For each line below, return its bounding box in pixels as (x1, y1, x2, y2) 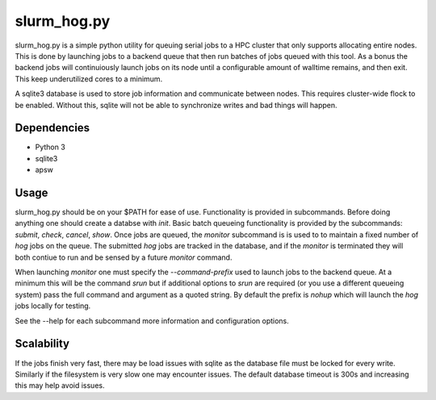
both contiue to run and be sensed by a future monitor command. (15, 252, 233, 262)
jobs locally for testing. (15, 301, 91, 310)
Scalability (15, 337, 70, 351)
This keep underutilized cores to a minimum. (15, 73, 163, 84)
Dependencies (15, 121, 90, 135)
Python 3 (35, 142, 66, 152)
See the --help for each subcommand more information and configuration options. (15, 315, 290, 326)
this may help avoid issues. (15, 381, 105, 390)
